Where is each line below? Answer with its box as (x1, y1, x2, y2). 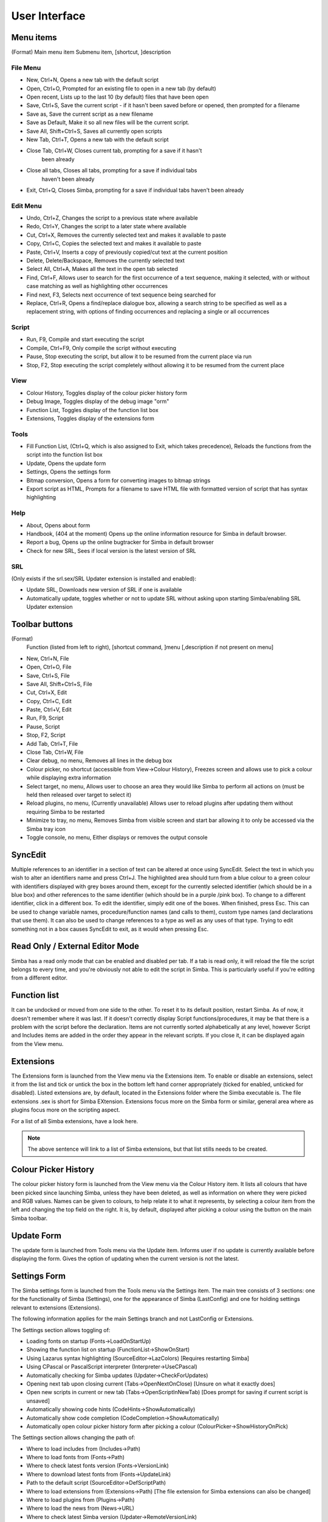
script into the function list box (26, 451, 103, 458)
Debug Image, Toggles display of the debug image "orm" (26, 398, 169, 405)
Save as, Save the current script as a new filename (26, 110, 154, 117)
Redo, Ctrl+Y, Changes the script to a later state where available (26, 223, 186, 230)
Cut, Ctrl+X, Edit (26, 689, 67, 696)
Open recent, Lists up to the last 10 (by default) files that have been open (26, 93, 209, 100)
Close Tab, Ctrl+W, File (26, 749, 84, 756)
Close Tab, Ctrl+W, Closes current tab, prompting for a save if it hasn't (26, 147, 202, 155)
